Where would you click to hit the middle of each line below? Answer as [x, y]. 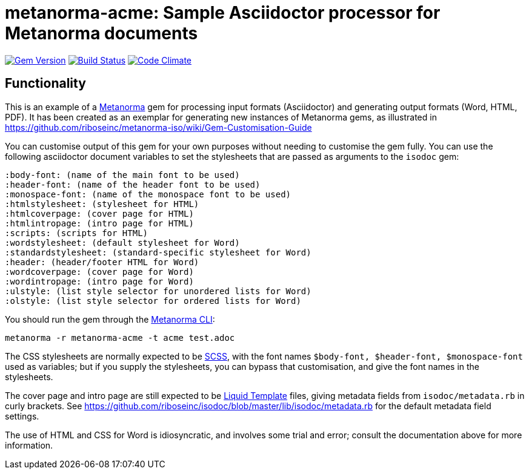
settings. [22, 416]
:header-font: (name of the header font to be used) [133, 184]
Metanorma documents [101, 33]
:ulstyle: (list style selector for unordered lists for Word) [158, 291]
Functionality [45, 84]
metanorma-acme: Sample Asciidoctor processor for [223, 13]
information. [29, 445]
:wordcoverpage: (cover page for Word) [99, 272]
